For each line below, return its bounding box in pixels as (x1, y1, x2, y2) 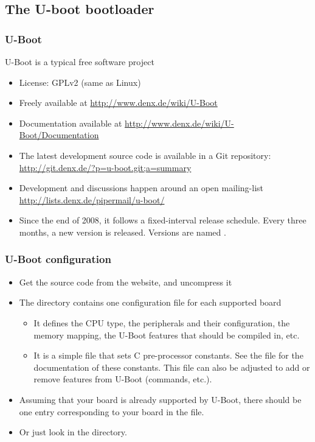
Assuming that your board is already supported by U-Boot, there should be (19, 393, 302, 405)
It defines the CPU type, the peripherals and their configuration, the (33, 316, 290, 329)
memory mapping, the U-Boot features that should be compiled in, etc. (33, 328, 300, 341)
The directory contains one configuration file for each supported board (19, 296, 282, 309)
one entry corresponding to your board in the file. (19, 405, 204, 418)
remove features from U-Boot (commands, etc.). (33, 373, 212, 385)
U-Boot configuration (5, 251, 111, 267)
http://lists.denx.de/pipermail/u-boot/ (19, 193, 165, 206)
